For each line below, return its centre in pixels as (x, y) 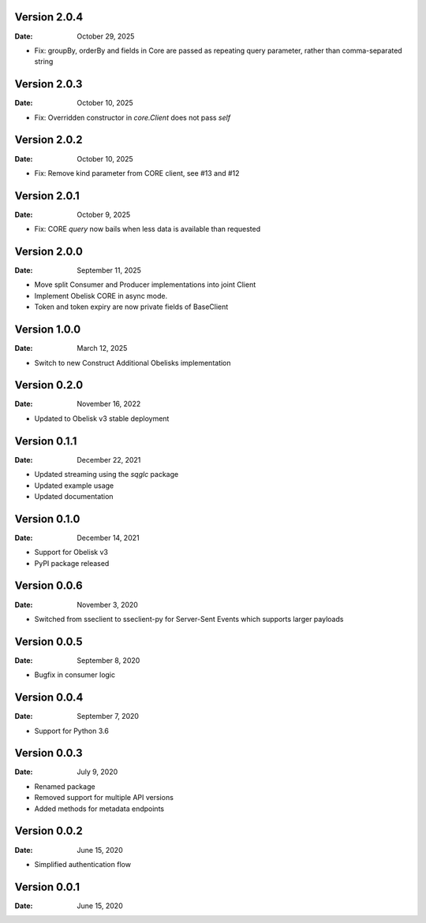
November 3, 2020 (107, 605)
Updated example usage (74, 486)
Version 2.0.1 (47, 196)
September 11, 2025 (109, 270)
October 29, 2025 (106, 36)
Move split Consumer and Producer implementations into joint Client (145, 285)
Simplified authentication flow (83, 864)
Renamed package (65, 786)
